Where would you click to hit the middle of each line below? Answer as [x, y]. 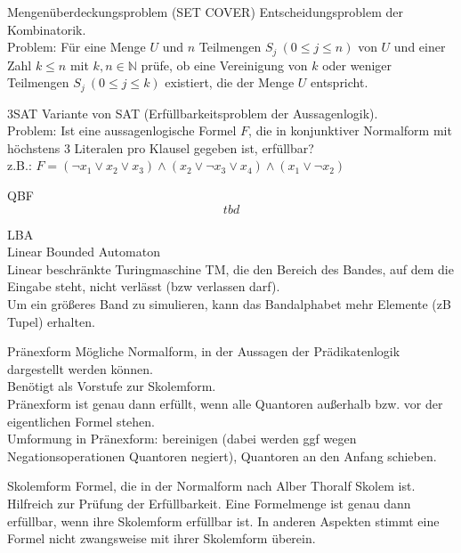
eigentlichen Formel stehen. [81, 421]
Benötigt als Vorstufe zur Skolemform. [112, 386]
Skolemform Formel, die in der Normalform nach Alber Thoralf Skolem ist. [211, 486]
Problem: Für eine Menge [77, 47]
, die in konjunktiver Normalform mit [350, 130]
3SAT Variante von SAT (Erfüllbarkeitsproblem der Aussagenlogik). [193, 113]
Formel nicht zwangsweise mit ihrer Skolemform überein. [162, 538]
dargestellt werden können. [80, 368]
